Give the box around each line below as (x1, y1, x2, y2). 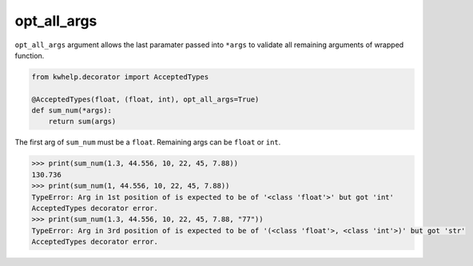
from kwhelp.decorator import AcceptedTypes (31, 72, 209, 81)
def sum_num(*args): (31, 106, 112, 115)
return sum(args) (48, 117, 117, 126)
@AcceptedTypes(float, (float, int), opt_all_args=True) (31, 94, 260, 104)
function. (14, 50, 45, 60)
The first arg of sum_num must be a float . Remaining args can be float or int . (14, 137, 281, 147)
